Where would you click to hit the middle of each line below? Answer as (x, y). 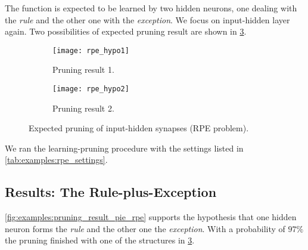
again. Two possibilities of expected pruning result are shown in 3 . (126, 31)
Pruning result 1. (83, 70)
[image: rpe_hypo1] (91, 50)
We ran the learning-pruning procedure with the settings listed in (124, 148)
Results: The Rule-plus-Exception (111, 192)
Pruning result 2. (83, 108)
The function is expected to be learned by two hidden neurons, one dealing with (151, 8)
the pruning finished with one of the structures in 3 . (100, 240)
